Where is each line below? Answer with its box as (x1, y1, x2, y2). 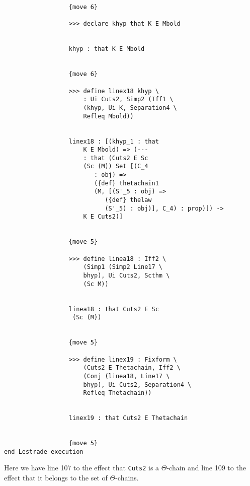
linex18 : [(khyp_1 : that (68, 137, 159, 145)
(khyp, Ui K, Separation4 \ (83, 104, 177, 111)
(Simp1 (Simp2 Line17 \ (83, 263, 162, 271)
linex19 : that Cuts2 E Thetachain (68, 414, 188, 422)
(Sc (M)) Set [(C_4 (83, 163, 148, 170)
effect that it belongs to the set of (4, 472, 108, 483)
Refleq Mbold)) (83, 112, 134, 120)
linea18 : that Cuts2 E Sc (68, 305, 159, 313)
